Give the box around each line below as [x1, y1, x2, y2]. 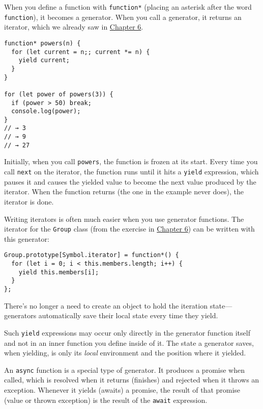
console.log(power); [11, 108, 81, 115]
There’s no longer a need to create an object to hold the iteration [4, 300, 208, 311]
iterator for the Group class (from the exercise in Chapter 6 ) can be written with [4, 223, 255, 234]
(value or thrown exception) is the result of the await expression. [4, 394, 208, 405]
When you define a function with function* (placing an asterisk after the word [4, 2, 252, 12]
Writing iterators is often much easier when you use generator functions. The [4, 213, 244, 224]
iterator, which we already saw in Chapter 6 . [4, 21, 143, 32]
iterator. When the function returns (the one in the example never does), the [4, 186, 244, 197]
